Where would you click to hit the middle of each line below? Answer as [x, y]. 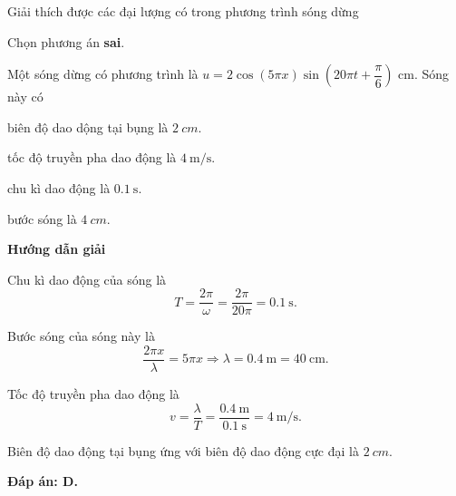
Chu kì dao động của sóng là [87, 279]
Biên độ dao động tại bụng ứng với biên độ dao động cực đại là [183, 450]
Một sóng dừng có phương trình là [103, 74]
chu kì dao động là [59, 187]
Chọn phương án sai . [66, 41]
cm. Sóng [424, 74]
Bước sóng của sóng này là [81, 336]
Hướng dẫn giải [57, 249]
